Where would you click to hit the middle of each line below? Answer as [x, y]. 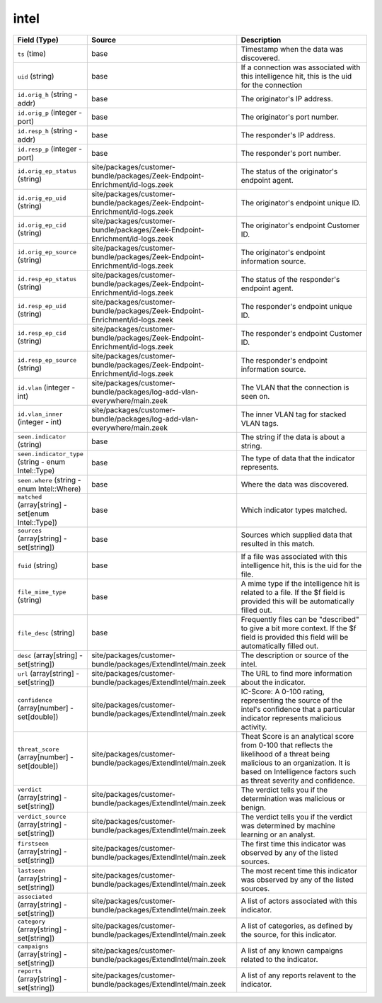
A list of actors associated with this [299, 901]
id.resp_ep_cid [42, 333]
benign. [254, 807]
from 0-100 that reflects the [287, 745]
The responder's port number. [291, 153]
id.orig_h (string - [47, 94]
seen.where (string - [49, 480]
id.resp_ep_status [47, 279]
